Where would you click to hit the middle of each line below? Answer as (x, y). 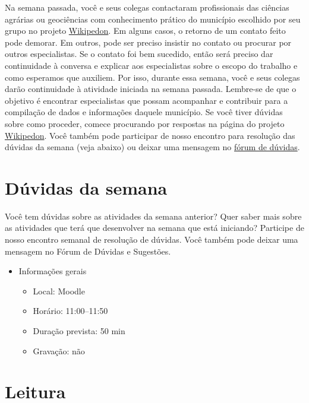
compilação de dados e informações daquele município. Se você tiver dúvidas (144, 112)
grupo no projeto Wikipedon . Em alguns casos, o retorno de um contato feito (145, 31)
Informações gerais (53, 271)
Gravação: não (59, 350)
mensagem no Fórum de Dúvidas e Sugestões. (88, 251)
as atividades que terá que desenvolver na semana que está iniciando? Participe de (154, 228)
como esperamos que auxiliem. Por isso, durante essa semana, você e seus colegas (152, 77)
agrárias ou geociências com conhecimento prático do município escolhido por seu (153, 19)
